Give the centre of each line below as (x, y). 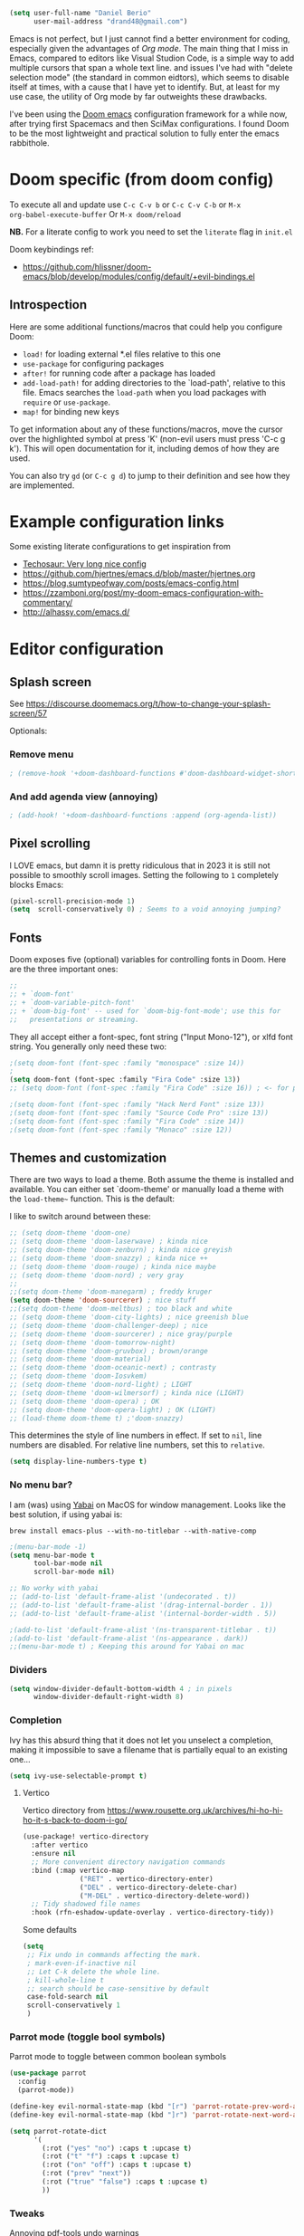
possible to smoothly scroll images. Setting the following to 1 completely (144, 874)
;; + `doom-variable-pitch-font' (72, 1002)
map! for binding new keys (71, 411)
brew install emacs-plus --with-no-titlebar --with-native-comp (133, 1531)
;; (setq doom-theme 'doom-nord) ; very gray (96, 1275)
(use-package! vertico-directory (85, 1837)
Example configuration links (117, 521)
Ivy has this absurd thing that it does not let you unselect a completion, (141, 1740)
